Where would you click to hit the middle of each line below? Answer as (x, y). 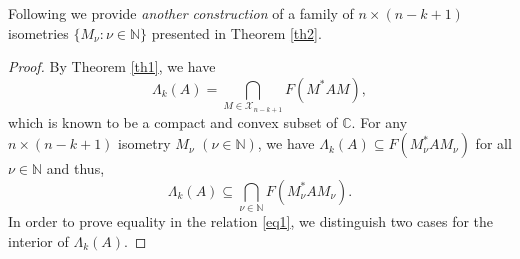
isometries (38, 32)
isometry (144, 143)
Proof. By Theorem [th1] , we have (112, 66)
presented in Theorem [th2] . (236, 32)
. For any (379, 121)
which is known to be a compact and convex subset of (173, 121)
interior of (38, 240)
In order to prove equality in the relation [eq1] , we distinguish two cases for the (251, 221)
